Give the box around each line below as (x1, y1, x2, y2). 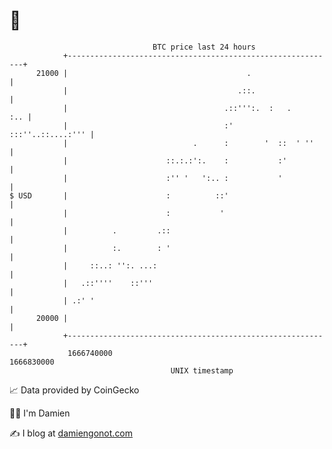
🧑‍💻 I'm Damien (9, 407, 71, 419)
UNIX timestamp (170, 365, 234, 376)
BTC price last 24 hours (152, 42, 256, 52)
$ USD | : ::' (9, 190, 229, 201)
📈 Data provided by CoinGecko (9, 384, 140, 396)
